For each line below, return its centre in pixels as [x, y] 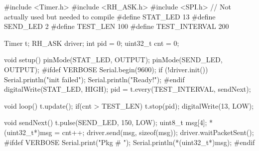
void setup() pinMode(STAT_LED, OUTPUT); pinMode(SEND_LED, [113, 60]
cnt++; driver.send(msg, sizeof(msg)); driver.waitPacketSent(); [158, 132]
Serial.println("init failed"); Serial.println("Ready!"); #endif [94, 79]
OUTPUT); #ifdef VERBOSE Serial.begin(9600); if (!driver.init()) [106, 69]
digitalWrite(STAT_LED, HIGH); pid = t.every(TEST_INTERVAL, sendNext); [128, 89]
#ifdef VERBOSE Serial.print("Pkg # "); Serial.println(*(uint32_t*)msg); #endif [129, 142]
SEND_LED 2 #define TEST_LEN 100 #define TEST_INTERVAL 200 [117, 26]
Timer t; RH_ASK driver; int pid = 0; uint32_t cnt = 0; [92, 43]
